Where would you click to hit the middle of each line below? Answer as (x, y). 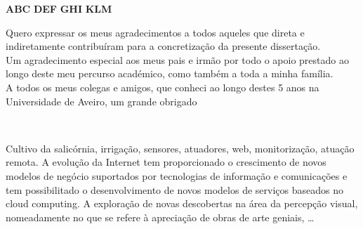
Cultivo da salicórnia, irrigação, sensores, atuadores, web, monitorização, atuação (180, 148)
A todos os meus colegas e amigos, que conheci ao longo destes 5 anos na (163, 87)
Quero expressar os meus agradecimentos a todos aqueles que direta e (155, 32)
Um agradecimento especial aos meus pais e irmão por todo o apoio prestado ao (177, 59)
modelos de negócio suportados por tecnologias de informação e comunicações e (177, 175)
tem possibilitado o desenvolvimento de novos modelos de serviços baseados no (174, 189)
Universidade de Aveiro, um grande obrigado (101, 101)
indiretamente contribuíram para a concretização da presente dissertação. (163, 46)
